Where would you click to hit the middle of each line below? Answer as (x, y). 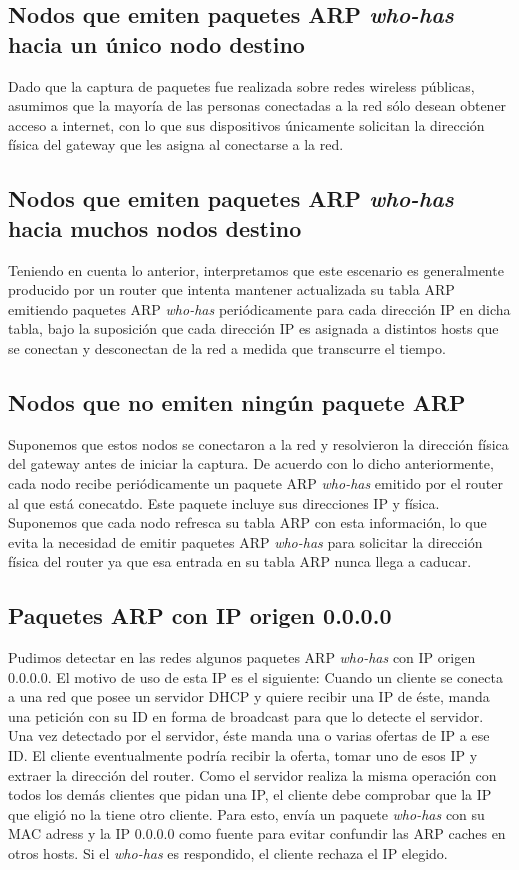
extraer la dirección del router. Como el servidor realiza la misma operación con (252, 774)
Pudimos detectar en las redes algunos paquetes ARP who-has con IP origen (242, 657)
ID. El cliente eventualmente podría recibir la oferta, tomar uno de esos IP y (243, 755)
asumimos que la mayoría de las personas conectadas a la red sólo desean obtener (257, 105)
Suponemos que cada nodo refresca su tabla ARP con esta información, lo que (247, 522)
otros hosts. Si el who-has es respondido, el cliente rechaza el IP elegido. (228, 853)
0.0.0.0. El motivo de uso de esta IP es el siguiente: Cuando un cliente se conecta (255, 676)
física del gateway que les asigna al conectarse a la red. (176, 144)
